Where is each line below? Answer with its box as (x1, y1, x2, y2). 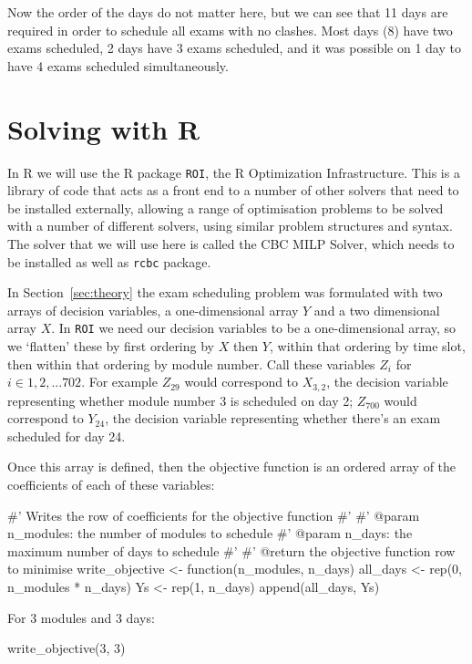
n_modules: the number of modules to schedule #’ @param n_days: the (7, 524, 413, 543)
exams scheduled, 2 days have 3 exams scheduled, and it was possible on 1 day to (7, 38, 461, 57)
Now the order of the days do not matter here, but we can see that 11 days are (7, 3, 448, 21)
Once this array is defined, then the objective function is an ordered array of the (7, 457, 457, 476)
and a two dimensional (313, 300, 440, 319)
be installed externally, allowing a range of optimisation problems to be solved (7, 198, 444, 217)
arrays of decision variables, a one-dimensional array (7, 300, 299, 319)
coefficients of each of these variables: (7, 475, 215, 494)
